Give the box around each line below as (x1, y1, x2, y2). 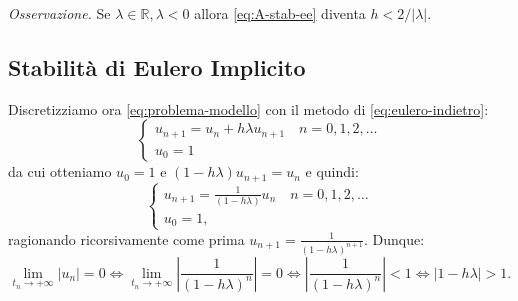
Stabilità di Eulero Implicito (8, 51, 306, 82)
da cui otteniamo (8, 161, 112, 182)
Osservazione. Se (8, 3, 111, 23)
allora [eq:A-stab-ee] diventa (194, 3, 366, 23)
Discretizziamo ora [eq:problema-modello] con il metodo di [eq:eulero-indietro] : (8, 98, 489, 119)
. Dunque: (363, 228, 425, 249)
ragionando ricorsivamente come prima (8, 228, 245, 249)
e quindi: (305, 161, 359, 182)
